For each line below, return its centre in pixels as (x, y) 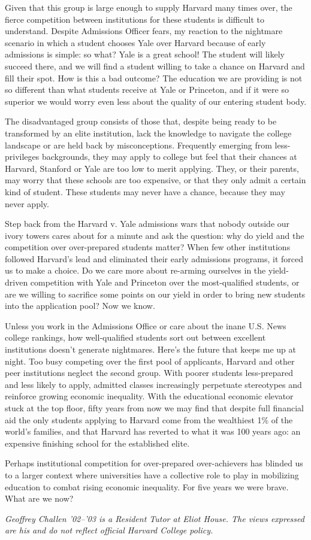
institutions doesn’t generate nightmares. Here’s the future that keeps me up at (150, 349)
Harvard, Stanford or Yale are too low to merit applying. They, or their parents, (152, 168)
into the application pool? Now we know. (80, 306)
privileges (22, 157)
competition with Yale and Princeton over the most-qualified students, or (165, 282)
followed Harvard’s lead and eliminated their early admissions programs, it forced (154, 258)
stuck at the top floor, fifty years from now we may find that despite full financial (154, 408)
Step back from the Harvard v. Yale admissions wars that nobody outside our (147, 224)
